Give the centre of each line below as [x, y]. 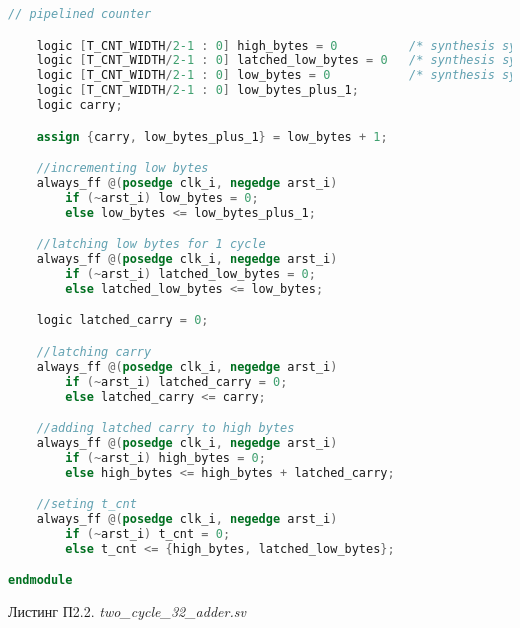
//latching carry [94, 351]
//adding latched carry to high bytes [165, 428]
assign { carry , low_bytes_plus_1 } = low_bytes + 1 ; [212, 136]
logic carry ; [79, 105]
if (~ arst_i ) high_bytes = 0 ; [165, 457]
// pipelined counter [80, 14]
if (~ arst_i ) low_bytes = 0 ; [162, 197]
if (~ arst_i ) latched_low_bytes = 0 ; [190, 274]
